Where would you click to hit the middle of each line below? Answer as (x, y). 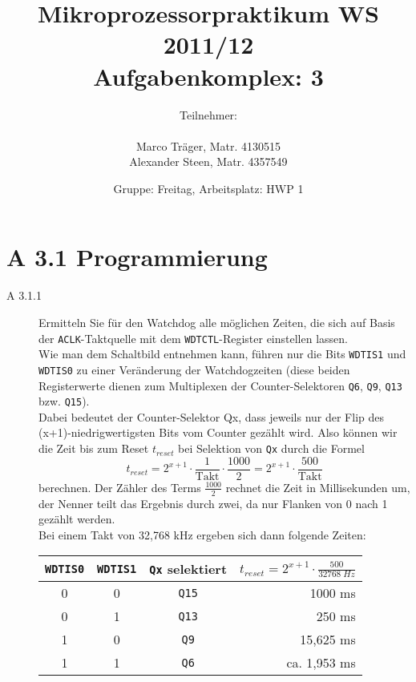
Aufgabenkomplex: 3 (208, 76)
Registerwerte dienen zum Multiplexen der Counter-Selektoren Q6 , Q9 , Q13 (220, 385)
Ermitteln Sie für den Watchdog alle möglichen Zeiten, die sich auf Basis (217, 322)
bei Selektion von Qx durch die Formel (271, 448)
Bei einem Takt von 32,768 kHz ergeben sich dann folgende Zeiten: (202, 534)
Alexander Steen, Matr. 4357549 (208, 161)
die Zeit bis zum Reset (94, 448)
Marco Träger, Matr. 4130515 (208, 145)
